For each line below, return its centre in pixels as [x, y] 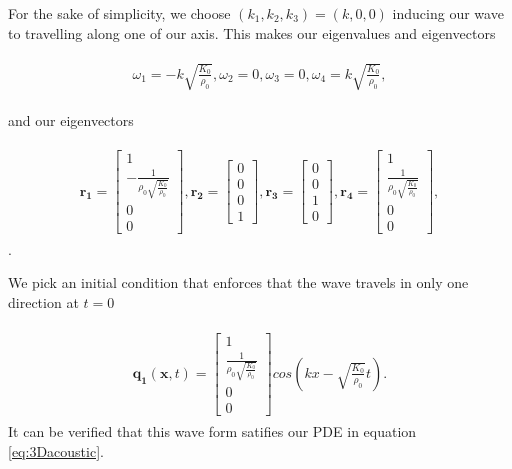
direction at [43, 301]
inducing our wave [448, 13]
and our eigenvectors [71, 119]
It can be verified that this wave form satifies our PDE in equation [212, 430]
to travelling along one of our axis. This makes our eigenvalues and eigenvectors [252, 32]
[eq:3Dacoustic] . [56, 450]
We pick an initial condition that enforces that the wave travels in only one [238, 282]
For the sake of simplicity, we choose [119, 13]
